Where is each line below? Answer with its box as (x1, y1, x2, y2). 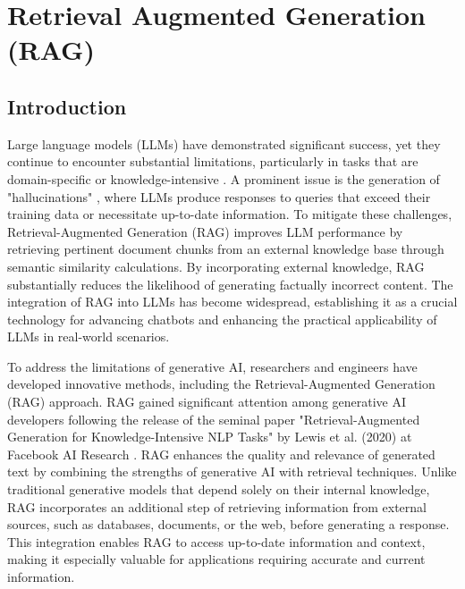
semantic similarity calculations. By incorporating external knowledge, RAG (7, 257, 425, 275)
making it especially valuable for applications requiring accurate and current (7, 550, 426, 568)
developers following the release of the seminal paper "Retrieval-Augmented (7, 409, 420, 428)
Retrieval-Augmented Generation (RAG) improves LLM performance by (7, 222, 403, 240)
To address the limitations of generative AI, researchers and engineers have (7, 357, 418, 375)
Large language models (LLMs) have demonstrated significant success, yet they (7, 134, 441, 153)
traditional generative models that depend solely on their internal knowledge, (7, 480, 430, 499)
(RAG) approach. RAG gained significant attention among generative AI (7, 392, 407, 411)
